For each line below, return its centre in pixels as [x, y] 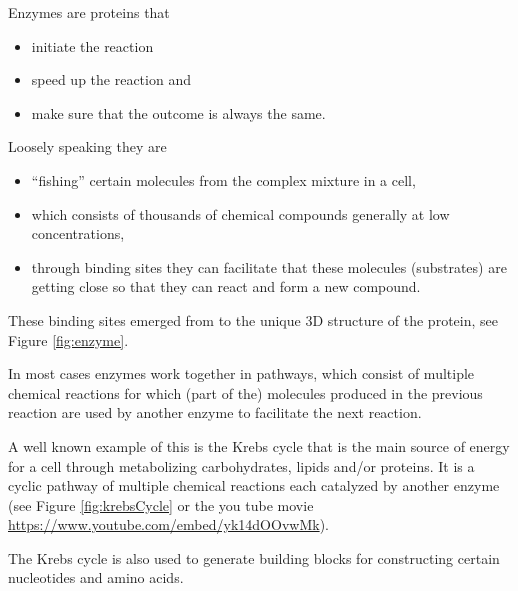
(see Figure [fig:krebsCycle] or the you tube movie [161, 504]
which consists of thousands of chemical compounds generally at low [240, 213]
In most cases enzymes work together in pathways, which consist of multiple [241, 373]
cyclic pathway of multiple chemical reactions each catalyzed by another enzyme [254, 485]
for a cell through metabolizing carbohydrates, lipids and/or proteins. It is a [241, 465]
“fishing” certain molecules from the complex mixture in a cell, [223, 179]
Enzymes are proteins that [89, 12]
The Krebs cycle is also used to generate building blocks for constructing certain [254, 557]
